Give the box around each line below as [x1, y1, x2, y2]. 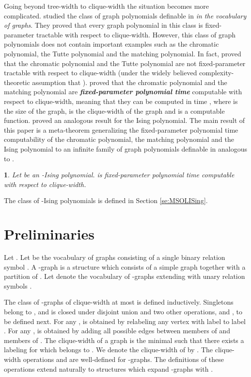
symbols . [4, 280, 32, 291]
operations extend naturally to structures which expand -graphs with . [4, 363, 213, 374]
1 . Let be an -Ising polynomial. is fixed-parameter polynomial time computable [4, 170, 235, 180]
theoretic [4, 77, 30, 87]
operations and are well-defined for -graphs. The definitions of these [23, 354, 224, 364]
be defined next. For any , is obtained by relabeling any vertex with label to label [4, 316, 246, 326]
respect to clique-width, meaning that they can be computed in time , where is [4, 96, 238, 106]
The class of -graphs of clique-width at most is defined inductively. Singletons [4, 297, 234, 307]
